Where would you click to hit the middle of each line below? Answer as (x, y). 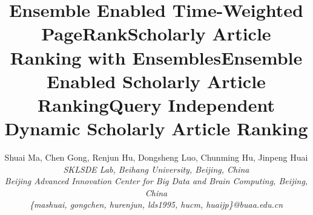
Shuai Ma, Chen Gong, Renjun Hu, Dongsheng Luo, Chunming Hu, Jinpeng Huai (156, 157)
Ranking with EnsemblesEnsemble (156, 57)
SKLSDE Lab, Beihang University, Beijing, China (156, 169)
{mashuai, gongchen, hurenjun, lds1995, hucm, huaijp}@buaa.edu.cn (156, 204)
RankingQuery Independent (156, 104)
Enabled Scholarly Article (156, 81)
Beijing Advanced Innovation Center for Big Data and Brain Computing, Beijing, (156, 181)
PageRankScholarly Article (156, 34)
